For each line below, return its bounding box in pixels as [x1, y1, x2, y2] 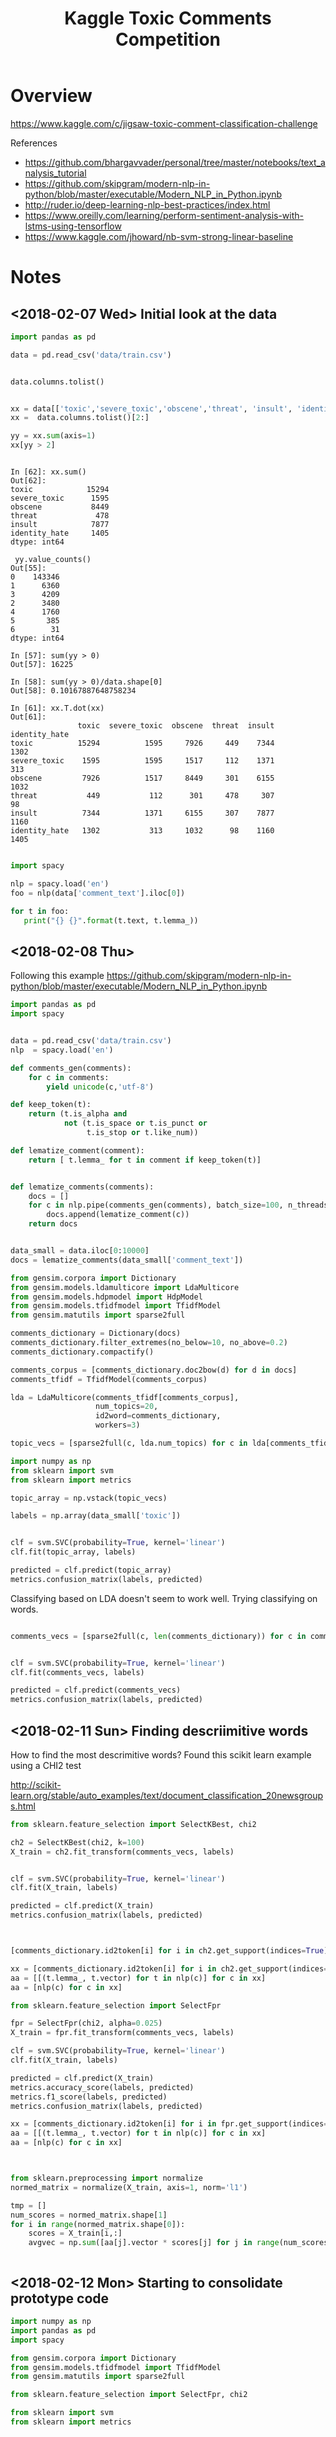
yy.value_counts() [14, 555, 92, 565]
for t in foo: [10, 906, 70, 916]
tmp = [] [10, 2200, 47, 2211]
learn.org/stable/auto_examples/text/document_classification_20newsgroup [10, 1789, 324, 1801]
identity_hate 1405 [10, 528, 110, 539]
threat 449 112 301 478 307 [10, 791, 275, 801]
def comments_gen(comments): [10, 1063, 132, 1073]
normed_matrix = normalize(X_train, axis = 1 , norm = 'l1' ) [10, 2182, 248, 2192]
